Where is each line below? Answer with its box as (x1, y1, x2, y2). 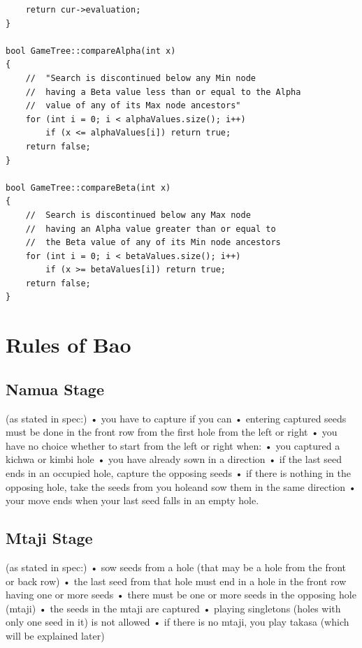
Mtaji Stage (6, 527, 93, 549)
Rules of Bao (6, 330, 131, 359)
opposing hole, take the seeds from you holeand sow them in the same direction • (6, 479, 356, 494)
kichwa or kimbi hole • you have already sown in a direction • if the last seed (6, 452, 342, 466)
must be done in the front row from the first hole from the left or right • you (6, 425, 338, 439)
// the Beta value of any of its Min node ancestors (25, 237, 281, 248)
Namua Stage (6, 378, 104, 399)
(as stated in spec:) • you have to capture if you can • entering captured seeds (6, 411, 347, 425)
